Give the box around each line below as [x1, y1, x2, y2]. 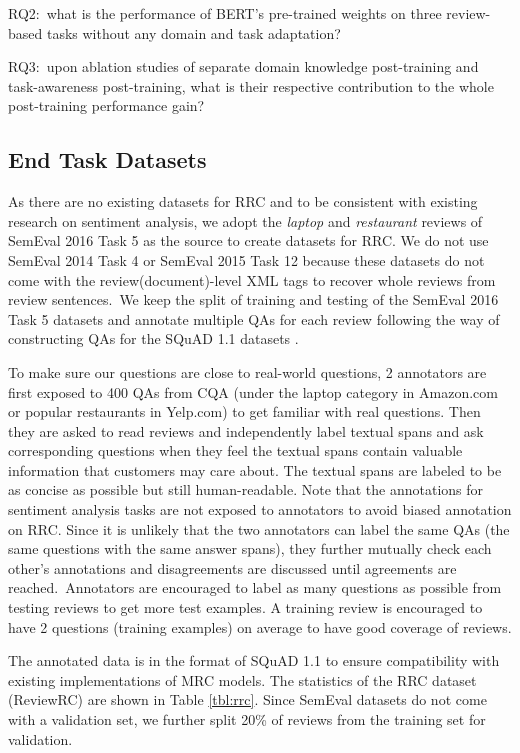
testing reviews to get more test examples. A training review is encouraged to [8, 597, 483, 618]
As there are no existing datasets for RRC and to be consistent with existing [8, 191, 478, 212]
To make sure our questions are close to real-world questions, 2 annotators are [8, 361, 487, 382]
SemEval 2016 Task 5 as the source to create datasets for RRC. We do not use [8, 230, 489, 251]
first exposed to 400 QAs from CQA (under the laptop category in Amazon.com [8, 381, 498, 402]
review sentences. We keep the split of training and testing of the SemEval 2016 [8, 289, 499, 310]
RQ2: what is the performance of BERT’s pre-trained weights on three [8, 3, 442, 23]
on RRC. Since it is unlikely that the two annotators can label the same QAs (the [8, 518, 510, 539]
